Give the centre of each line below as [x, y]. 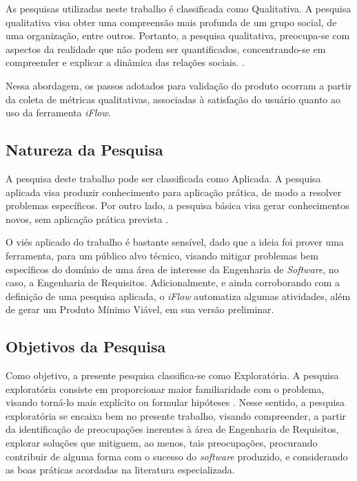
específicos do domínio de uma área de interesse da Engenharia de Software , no [172, 269]
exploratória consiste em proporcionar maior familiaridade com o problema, [165, 388]
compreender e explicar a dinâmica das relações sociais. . [125, 62]
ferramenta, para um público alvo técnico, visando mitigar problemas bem [162, 255]
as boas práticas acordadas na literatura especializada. [120, 470]
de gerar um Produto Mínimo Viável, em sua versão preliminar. [140, 309]
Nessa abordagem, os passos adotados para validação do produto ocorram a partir [179, 85]
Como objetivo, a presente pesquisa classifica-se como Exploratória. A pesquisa [172, 375]
